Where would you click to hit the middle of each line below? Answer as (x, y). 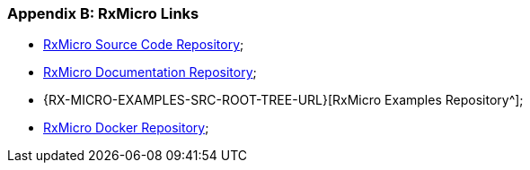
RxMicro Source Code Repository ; (144, 45)
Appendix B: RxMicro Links (103, 13)
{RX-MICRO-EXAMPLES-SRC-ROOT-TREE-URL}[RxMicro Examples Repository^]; (283, 100)
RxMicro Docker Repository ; (126, 128)
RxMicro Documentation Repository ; (150, 72)
